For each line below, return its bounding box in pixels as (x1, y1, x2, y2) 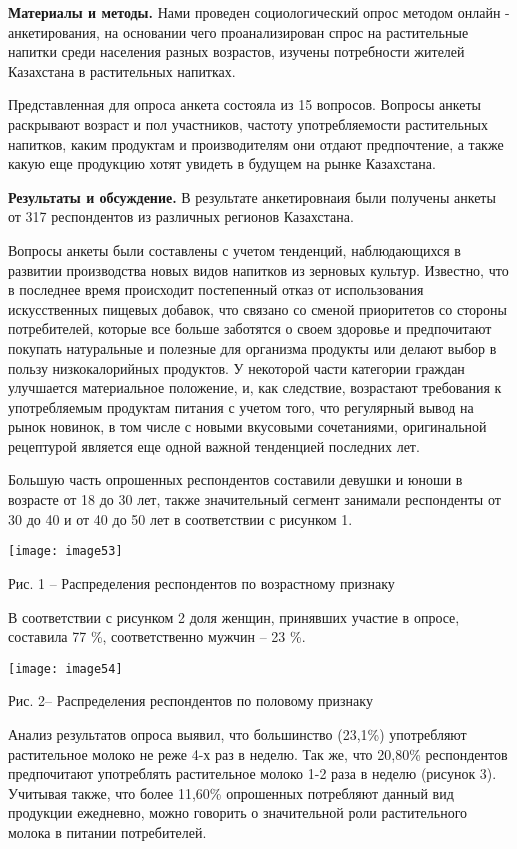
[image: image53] (8, 544, 123, 559)
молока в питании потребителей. (8, 821, 207, 842)
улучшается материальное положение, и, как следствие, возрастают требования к (8, 377, 502, 398)
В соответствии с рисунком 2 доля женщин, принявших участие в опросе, (8, 606, 460, 627)
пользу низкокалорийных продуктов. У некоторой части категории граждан (8, 357, 465, 378)
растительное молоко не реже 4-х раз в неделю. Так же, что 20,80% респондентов (8, 743, 508, 764)
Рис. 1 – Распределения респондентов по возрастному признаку (8, 572, 395, 593)
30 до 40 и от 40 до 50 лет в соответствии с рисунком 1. (8, 508, 353, 529)
